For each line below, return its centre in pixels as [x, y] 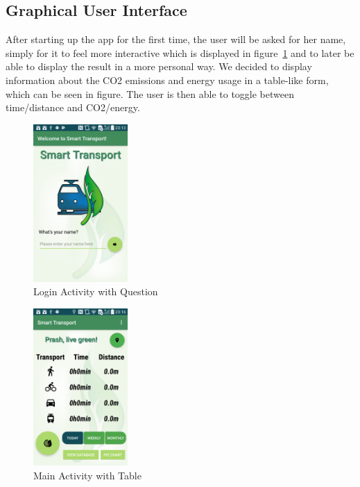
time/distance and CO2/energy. [73, 107]
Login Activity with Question [96, 291]
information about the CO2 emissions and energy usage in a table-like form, [167, 80]
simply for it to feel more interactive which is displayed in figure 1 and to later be [180, 52]
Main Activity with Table [87, 476]
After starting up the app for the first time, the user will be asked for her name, [176, 39]
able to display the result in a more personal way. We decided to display [159, 66]
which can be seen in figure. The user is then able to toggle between [150, 93]
